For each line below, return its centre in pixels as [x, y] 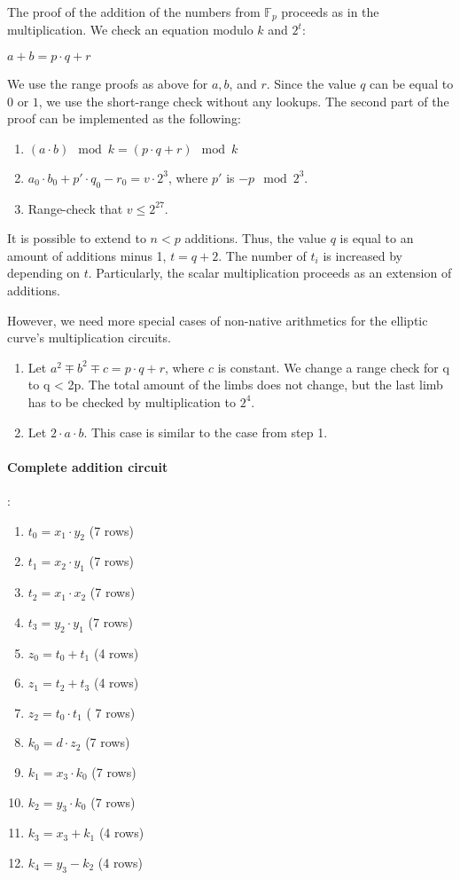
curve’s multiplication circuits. [89, 338]
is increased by [363, 255]
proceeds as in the [330, 12]
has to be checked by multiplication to [132, 401]
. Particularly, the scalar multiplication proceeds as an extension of [270, 273]
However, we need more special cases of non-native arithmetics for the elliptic [218, 320]
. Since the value [311, 84]
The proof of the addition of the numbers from [134, 12]
